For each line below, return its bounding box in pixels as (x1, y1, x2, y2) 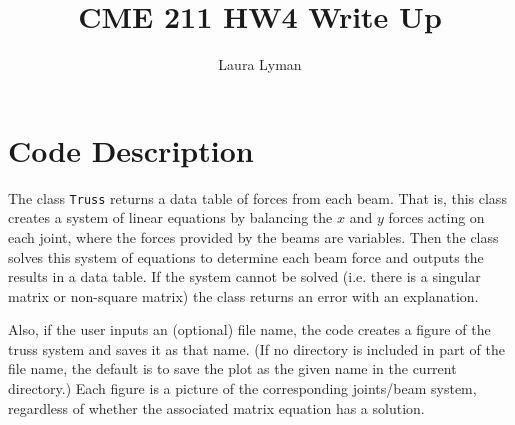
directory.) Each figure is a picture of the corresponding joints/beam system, (8, 378, 477, 399)
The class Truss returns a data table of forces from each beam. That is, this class (8, 187, 507, 208)
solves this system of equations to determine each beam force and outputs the (8, 246, 484, 267)
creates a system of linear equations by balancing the (8, 207, 333, 228)
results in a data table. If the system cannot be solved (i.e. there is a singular (8, 266, 481, 287)
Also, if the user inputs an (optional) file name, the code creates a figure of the (8, 319, 491, 340)
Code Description (8, 129, 254, 170)
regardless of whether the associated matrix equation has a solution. (8, 397, 425, 418)
